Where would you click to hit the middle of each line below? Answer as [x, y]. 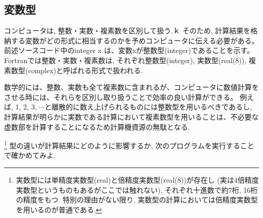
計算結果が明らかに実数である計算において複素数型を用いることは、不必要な [131, 116]
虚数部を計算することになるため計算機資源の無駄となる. [97, 126]
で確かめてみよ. [30, 155]
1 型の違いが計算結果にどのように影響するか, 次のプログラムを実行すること [129, 145]
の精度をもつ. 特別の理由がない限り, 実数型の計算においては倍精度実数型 [137, 200]
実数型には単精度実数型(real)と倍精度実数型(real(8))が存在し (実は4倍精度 [137, 179]
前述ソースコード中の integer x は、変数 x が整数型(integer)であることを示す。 [129, 50]
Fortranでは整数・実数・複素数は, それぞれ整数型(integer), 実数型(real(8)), [125, 60]
